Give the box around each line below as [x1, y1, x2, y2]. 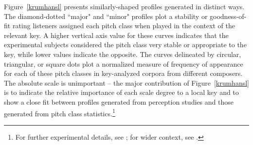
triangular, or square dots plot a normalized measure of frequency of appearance [4, 58, 243, 69]
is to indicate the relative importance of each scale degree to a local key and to [4, 87, 239, 97]
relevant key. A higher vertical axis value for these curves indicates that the [4, 30, 229, 40]
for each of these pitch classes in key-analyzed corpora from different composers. [4, 68, 243, 78]
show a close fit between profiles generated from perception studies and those [4, 96, 234, 107]
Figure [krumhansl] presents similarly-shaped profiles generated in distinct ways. [4, 1, 245, 11]
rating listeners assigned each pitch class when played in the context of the [12, 20, 235, 31]
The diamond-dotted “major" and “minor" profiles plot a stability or [4, 11, 208, 21]
